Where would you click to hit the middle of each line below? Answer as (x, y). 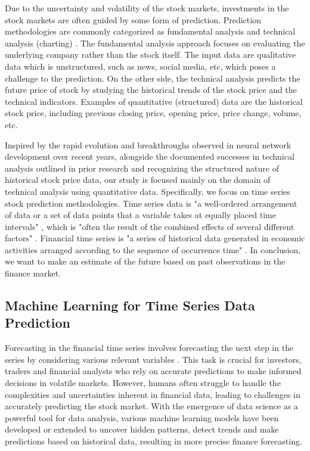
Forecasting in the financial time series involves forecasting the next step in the (149, 348)
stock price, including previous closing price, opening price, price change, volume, (153, 113)
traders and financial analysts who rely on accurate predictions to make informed (153, 371)
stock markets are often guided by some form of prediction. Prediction (133, 19)
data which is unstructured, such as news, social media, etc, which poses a (140, 66)
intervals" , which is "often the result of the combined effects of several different (150, 226)
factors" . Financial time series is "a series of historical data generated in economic (155, 238)
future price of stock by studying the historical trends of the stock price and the (151, 90)
